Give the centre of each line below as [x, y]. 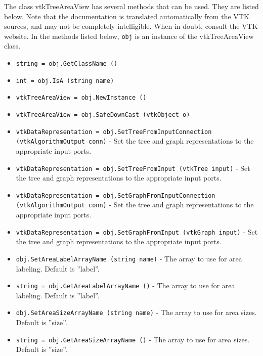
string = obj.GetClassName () [67, 64]
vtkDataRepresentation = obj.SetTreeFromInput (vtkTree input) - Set [133, 168]
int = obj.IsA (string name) [65, 81]
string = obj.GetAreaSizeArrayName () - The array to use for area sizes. [133, 339]
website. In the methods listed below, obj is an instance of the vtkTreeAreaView [129, 36]
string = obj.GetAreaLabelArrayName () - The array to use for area [125, 285]
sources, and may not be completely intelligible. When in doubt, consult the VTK [131, 26]
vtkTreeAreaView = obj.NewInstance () [81, 98]
